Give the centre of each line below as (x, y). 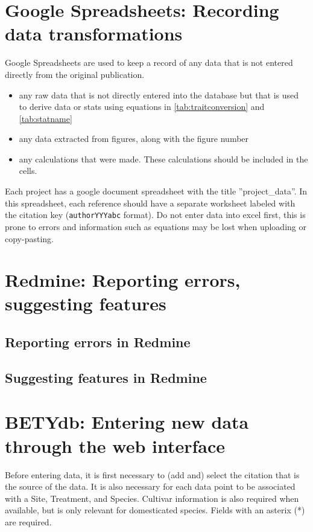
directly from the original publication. (75, 74)
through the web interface (115, 445)
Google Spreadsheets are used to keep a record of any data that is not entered (149, 62)
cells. (28, 171)
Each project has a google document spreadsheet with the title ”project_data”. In (156, 191)
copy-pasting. (29, 238)
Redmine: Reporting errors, (123, 280)
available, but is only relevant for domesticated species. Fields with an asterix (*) (155, 510)
